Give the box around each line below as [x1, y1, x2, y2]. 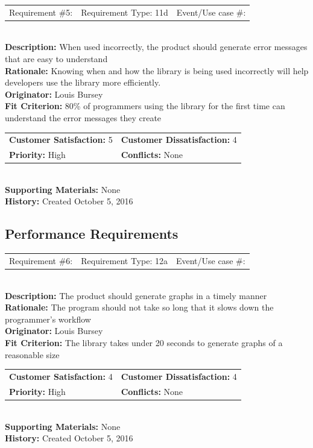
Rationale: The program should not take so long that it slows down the [5, 301, 274, 314]
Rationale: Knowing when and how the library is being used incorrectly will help [5, 64, 309, 77]
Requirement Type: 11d [81, 5, 168, 18]
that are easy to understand [5, 52, 108, 65]
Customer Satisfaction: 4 [9, 370, 113, 383]
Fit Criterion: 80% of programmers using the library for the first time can [5, 99, 285, 112]
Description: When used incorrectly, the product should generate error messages [5, 40, 308, 53]
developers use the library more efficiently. [5, 76, 161, 89]
